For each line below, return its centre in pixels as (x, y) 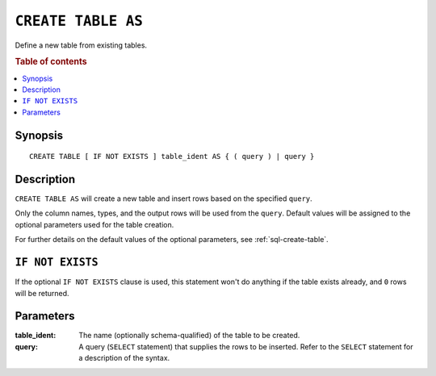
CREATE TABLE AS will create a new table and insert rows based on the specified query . (163, 198)
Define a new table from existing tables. (81, 45)
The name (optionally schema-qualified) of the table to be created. (189, 336)
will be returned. (42, 293)
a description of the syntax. (124, 358)
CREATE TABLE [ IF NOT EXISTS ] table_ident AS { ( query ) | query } (172, 157)
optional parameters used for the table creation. (94, 224)
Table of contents (51, 62)
